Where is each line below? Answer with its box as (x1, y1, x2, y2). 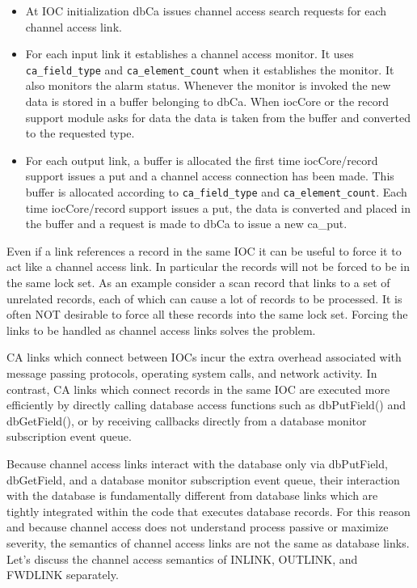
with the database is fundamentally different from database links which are (6, 487, 378, 504)
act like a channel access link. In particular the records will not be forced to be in (6, 258, 410, 275)
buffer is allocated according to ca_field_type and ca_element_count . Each (25, 184, 407, 200)
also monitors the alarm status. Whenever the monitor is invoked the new (25, 77, 391, 94)
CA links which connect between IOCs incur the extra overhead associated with (6, 349, 402, 366)
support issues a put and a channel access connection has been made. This (25, 167, 394, 184)
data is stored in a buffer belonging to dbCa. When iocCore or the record (25, 93, 389, 110)
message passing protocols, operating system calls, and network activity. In (6, 365, 377, 381)
